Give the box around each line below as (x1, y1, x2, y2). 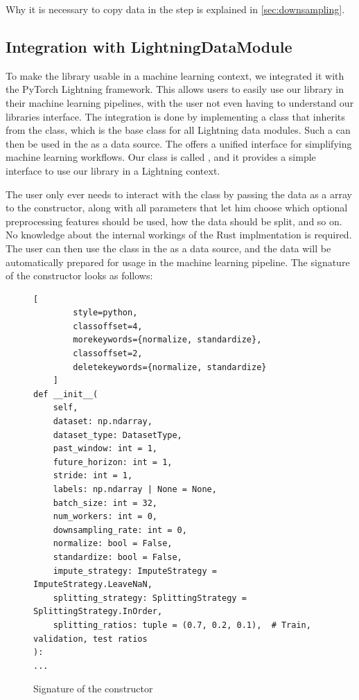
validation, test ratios (33, 633, 148, 644)
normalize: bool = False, (53, 539, 173, 549)
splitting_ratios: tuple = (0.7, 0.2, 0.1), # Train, (53, 620, 311, 630)
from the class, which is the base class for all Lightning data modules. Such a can (6, 123, 351, 137)
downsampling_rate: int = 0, (53, 525, 187, 535)
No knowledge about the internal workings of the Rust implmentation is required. (6, 227, 352, 242)
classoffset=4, (73, 321, 143, 331)
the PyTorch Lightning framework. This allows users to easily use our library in (6, 82, 344, 96)
